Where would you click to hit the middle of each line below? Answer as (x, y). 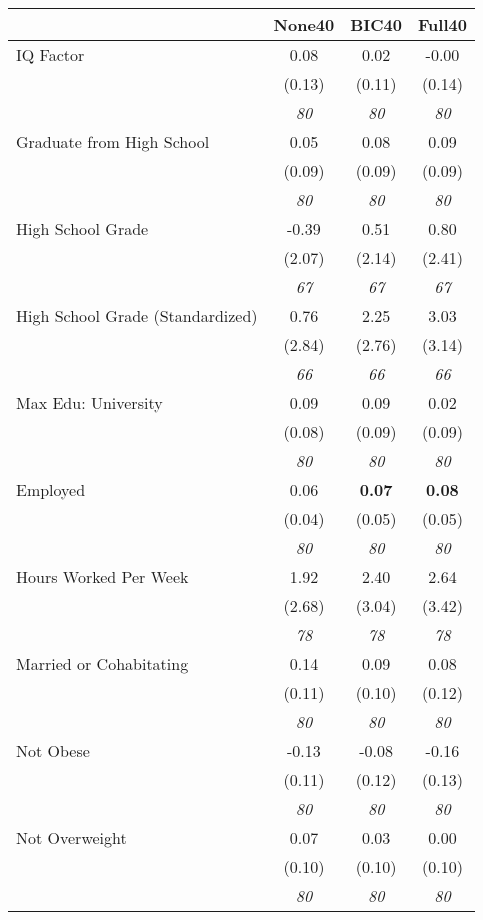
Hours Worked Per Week (102, 576)
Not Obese (53, 750)
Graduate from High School (113, 141)
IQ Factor (50, 54)
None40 (304, 24)
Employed (51, 489)
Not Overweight (71, 837)
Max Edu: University (89, 402)
